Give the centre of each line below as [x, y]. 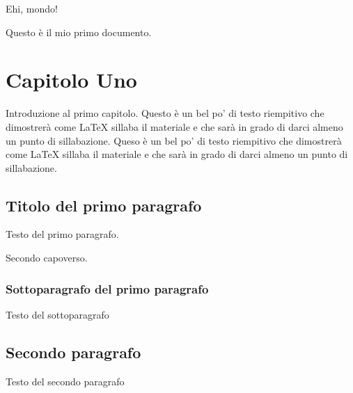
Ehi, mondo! [32, 8]
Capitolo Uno [71, 80]
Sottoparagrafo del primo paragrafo [107, 288]
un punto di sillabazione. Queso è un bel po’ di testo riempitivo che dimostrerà [174, 140]
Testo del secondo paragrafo [65, 381]
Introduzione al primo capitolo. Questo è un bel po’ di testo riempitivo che [165, 113]
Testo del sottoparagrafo [57, 314]
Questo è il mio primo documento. [79, 32]
